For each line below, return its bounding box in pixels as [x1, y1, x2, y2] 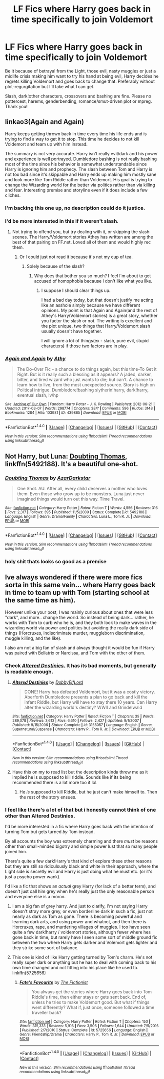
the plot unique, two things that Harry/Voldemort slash [41, 323, 150, 329]
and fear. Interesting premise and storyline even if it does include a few [5, 187, 148, 193]
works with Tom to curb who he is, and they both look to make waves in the [5, 620, 157, 625]
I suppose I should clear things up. [41, 288, 111, 293]
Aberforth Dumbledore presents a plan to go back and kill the [24, 694, 148, 700]
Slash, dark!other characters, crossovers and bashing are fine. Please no [5, 93, 152, 99]
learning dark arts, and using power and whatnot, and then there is [12, 919, 146, 925]
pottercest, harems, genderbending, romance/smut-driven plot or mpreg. [5, 98, 152, 104]
